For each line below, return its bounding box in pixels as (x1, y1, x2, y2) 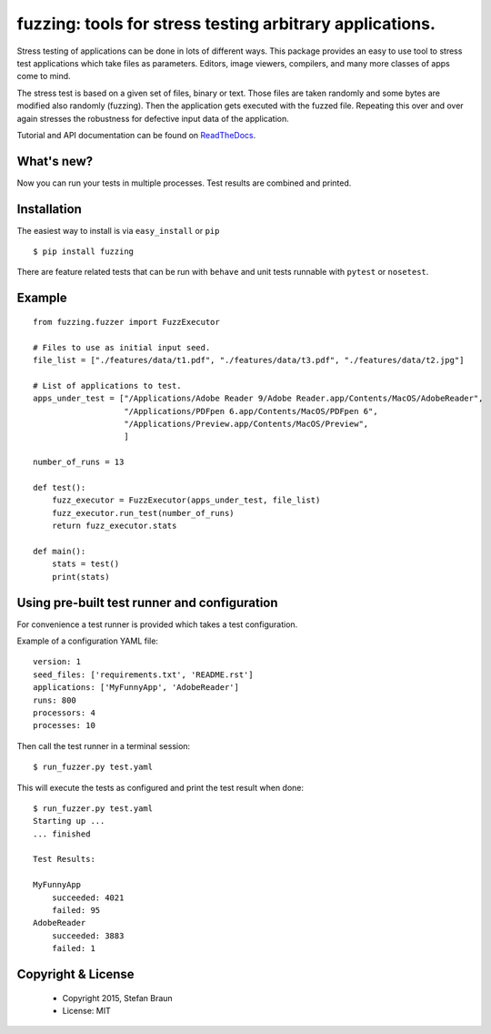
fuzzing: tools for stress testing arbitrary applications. (16, 14, 436, 34)
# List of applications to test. (33, 380, 182, 390)
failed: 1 (51, 943, 95, 954)
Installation (16, 201, 82, 217)
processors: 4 (33, 707, 95, 718)
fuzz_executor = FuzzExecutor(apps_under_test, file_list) (51, 495, 321, 505)
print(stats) (51, 572, 110, 582)
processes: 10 (33, 720, 95, 731)
